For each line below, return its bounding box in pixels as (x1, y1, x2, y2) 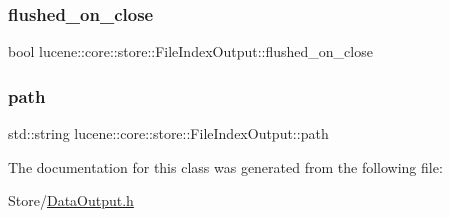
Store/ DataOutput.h (8, 190, 134, 211)
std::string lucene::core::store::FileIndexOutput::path (8, 123, 329, 144)
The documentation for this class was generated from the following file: (8, 156, 443, 177)
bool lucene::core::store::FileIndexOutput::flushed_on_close (8, 41, 373, 62)
